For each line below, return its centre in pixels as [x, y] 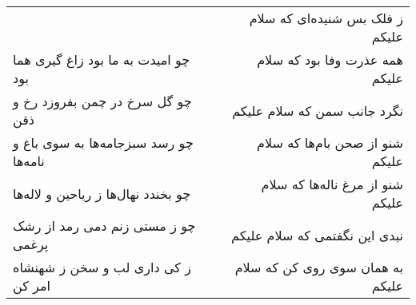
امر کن [32, 285]
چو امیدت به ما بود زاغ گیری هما [102, 59]
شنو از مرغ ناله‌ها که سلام [332, 184]
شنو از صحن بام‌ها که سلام [330, 143]
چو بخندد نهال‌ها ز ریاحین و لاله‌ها [102, 193]
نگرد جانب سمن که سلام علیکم [318, 110]
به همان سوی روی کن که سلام [319, 267]
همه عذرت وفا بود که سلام [330, 59]
